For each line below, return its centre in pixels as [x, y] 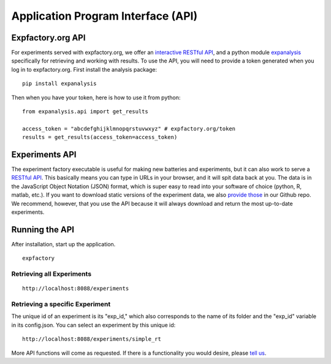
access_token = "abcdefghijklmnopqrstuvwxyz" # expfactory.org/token [129, 128]
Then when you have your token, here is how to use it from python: [96, 97]
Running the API [43, 229]
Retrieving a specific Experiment [61, 305]
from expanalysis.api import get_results [85, 112]
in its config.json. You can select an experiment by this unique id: [93, 325]
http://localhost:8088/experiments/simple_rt [92, 339]
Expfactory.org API [48, 38]
